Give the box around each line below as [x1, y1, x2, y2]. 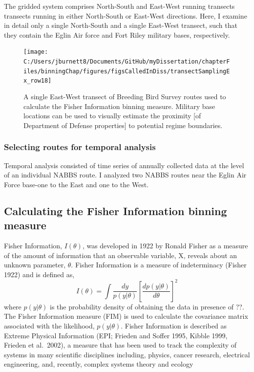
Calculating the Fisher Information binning [4, 203, 227, 218]
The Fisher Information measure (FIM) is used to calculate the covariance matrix [4, 311, 248, 321]
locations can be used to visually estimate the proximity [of [23, 110, 201, 121]
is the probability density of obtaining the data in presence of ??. [50, 301, 244, 311]
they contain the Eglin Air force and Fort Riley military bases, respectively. [4, 29, 230, 40]
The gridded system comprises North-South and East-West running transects [4, 1, 235, 11]
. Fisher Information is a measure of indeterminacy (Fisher [71, 260, 247, 270]
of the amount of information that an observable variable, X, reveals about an [4, 250, 237, 260]
